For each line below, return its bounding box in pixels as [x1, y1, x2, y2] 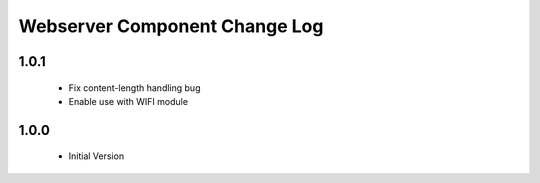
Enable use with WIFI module [68, 95, 189, 107]
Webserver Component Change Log [18, 15, 324, 37]
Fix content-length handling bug [68, 81, 201, 94]
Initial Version [68, 150, 125, 162]
